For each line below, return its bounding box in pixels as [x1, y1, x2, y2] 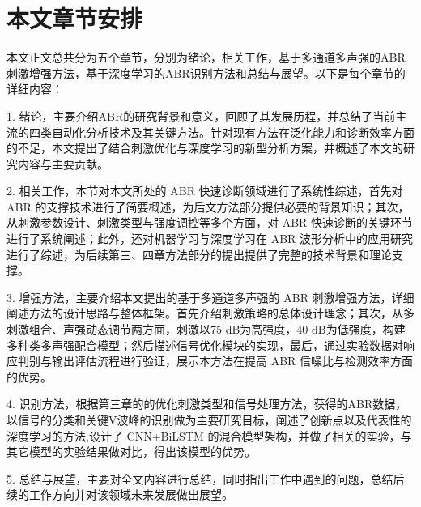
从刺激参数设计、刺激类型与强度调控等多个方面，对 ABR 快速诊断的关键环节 [6, 214, 414, 231]
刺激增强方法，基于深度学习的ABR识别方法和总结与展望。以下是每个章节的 [6, 64, 406, 81]
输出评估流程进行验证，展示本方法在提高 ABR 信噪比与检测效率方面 [51, 352, 414, 369]
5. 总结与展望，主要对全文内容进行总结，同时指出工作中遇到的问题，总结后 [6, 470, 405, 487]
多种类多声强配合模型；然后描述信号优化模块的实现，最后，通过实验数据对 [6, 336, 403, 353]
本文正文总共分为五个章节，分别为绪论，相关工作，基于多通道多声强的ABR [6, 49, 406, 66]
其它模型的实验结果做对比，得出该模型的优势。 [6, 443, 256, 460]
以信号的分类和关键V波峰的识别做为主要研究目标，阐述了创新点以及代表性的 [6, 411, 412, 428]
